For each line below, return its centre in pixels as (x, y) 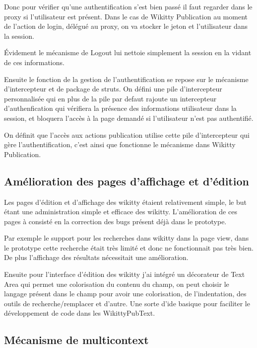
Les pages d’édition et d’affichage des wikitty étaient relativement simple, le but (125, 202)
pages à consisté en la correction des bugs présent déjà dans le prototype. (115, 221)
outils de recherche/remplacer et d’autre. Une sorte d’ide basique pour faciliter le (127, 303)
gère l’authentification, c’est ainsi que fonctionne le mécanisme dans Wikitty (120, 144)
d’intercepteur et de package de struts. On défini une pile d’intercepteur (113, 89)
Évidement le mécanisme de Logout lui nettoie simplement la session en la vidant (128, 52)
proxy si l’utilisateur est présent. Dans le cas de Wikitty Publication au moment (126, 16)
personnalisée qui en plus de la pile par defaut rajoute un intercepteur (110, 98)
